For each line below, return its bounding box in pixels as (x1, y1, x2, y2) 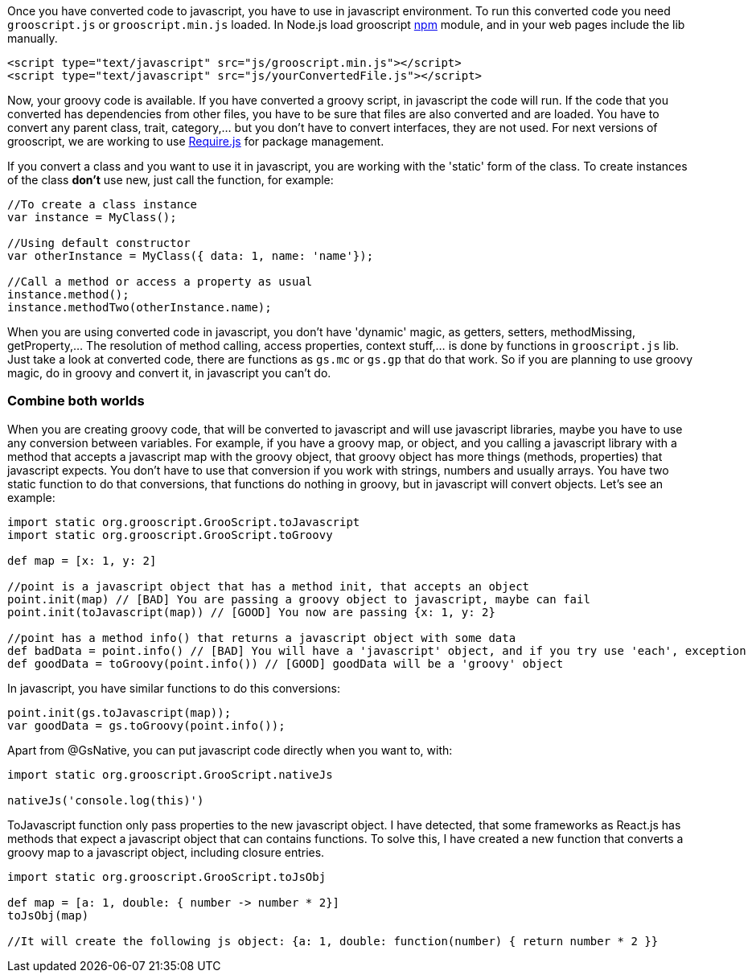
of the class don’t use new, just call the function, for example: (7, 173, 334, 187)
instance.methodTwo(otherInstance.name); (7, 301, 272, 314)
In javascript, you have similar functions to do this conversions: (7, 681, 341, 695)
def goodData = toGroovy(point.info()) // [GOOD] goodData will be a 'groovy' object (7, 656, 564, 670)
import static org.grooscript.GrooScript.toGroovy (7, 528, 333, 541)
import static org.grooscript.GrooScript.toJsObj (7, 870, 327, 883)
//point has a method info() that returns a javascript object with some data (7, 631, 516, 644)
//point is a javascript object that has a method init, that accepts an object (7, 579, 530, 593)
